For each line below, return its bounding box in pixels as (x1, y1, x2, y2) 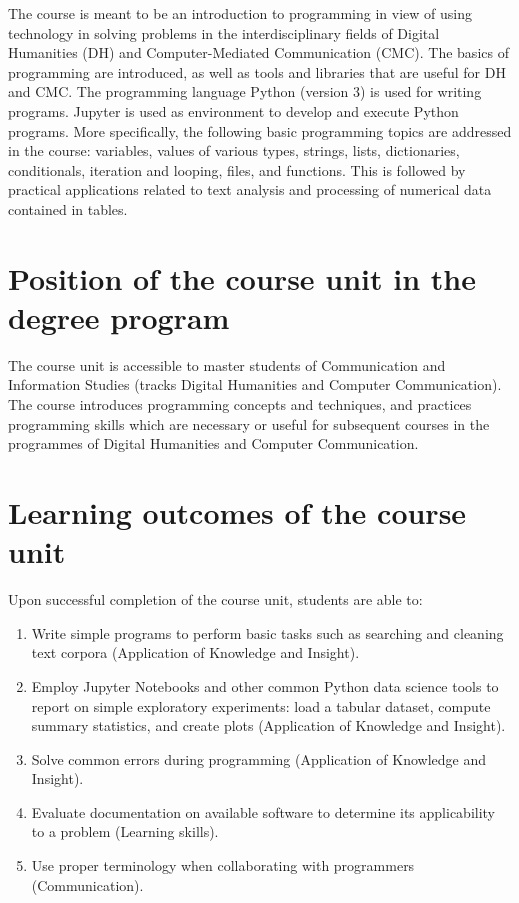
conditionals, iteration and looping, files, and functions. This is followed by (8, 159, 466, 180)
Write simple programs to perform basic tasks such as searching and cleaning (31, 622, 504, 643)
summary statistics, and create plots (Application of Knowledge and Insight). (31, 715, 506, 736)
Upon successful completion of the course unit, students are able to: (8, 589, 423, 610)
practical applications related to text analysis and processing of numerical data (8, 179, 492, 200)
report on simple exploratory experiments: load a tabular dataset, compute (31, 695, 491, 716)
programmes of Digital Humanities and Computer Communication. (8, 433, 419, 454)
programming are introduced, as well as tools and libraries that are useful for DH (8, 61, 506, 82)
